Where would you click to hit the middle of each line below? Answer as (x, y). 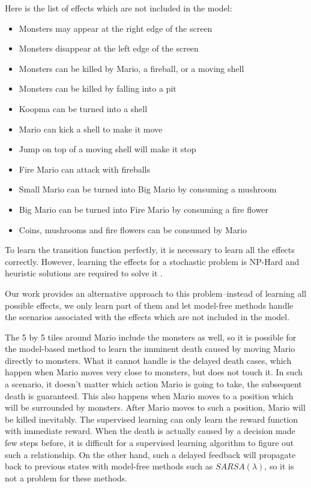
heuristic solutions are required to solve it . (84, 273)
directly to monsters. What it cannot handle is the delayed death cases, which (148, 360)
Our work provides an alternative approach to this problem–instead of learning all (156, 293)
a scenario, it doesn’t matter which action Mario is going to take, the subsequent (153, 384)
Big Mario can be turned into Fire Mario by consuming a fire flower (144, 209)
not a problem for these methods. (66, 478)
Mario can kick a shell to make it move (91, 129)
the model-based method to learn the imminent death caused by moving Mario (150, 349)
